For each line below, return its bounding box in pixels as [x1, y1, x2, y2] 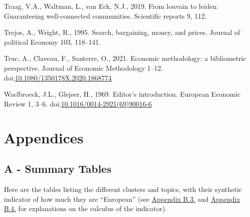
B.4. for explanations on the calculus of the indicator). [4, 203, 167, 214]
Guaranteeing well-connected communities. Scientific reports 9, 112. [4, 10, 207, 21]
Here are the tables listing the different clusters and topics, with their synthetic [4, 184, 242, 194]
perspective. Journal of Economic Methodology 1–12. [4, 62, 163, 73]
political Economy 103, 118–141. [4, 36, 101, 47]
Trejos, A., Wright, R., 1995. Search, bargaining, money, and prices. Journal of [4, 27, 240, 37]
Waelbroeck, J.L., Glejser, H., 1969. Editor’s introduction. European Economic [4, 89, 241, 99]
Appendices [4, 127, 84, 147]
